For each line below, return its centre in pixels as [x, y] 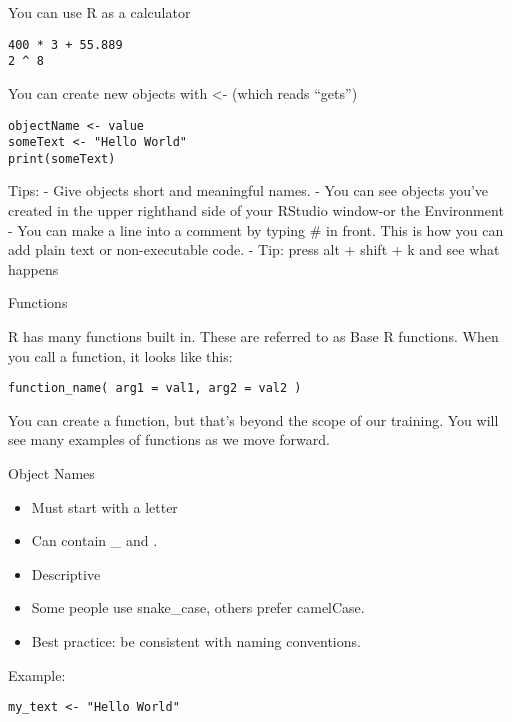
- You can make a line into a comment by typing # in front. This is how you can [256, 229]
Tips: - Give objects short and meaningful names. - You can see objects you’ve [248, 190]
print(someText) [62, 158]
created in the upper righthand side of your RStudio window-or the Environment [256, 210]
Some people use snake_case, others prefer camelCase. [198, 607]
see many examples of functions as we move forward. [169, 439]
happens [33, 268]
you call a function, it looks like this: [120, 355]
